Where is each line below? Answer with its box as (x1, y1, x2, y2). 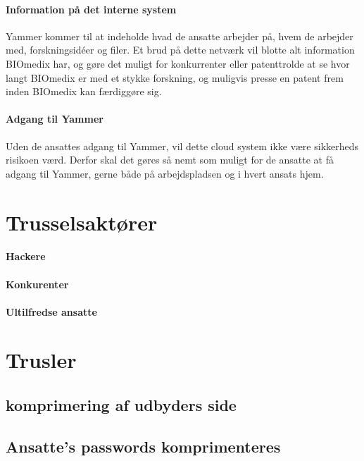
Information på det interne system (6, 1, 177, 16)
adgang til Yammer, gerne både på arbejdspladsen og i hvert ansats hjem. (6, 166, 324, 180)
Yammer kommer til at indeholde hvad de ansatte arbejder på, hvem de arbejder (6, 28, 353, 43)
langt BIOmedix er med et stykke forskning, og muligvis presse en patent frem (6, 70, 344, 85)
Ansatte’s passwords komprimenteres (6, 435, 281, 457)
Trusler (6, 345, 77, 374)
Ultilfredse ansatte (6, 304, 97, 319)
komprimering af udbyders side (6, 394, 237, 416)
